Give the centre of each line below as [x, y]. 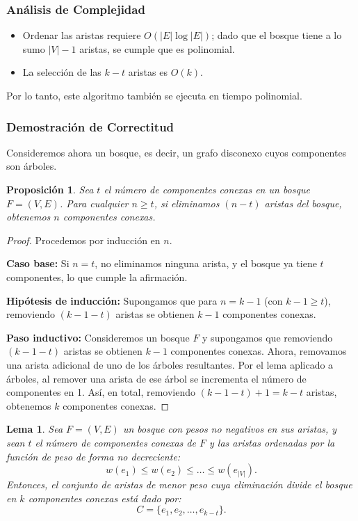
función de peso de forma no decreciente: [93, 456]
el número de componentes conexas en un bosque [207, 189]
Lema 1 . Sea [35, 429]
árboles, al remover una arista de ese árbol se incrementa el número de [156, 378]
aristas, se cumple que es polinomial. [157, 48]
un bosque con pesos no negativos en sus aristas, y [230, 429]
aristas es [148, 72]
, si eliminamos [187, 203]
